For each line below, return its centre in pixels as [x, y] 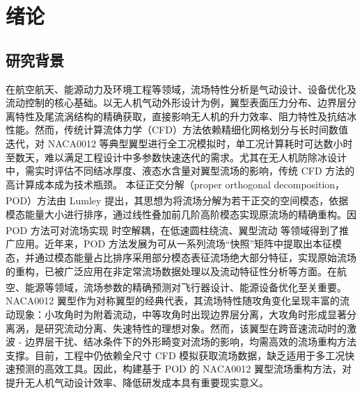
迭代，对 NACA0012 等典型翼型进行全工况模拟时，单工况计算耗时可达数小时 [179, 143]
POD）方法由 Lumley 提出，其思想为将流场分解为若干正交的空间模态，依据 [177, 200]
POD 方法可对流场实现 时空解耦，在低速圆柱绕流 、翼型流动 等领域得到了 [173, 230]
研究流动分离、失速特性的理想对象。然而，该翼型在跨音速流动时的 [195, 328]
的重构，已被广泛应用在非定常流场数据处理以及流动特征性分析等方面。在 [171, 271]
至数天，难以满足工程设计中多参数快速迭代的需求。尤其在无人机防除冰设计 [176, 157]
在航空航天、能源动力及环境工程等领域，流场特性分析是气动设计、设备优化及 [181, 89]
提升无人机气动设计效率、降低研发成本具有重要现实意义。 [137, 383]
